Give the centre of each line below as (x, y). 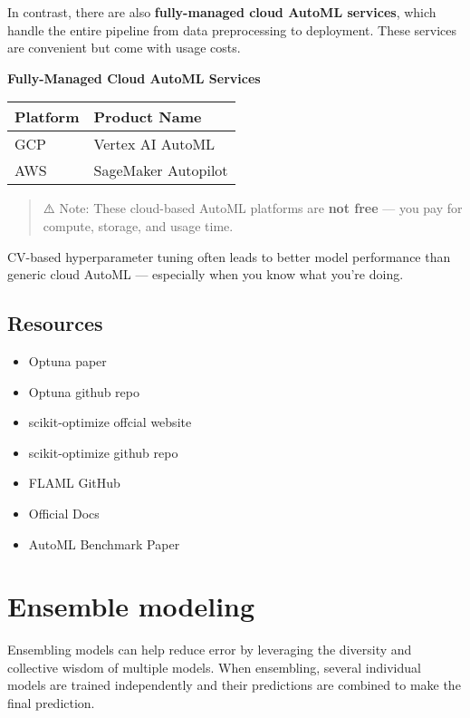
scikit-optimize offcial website (110, 422)
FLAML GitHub (74, 483)
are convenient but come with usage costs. (124, 48)
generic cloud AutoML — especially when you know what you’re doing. (206, 274)
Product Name (148, 117)
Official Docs (64, 513)
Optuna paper (67, 360)
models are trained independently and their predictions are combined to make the (234, 685)
